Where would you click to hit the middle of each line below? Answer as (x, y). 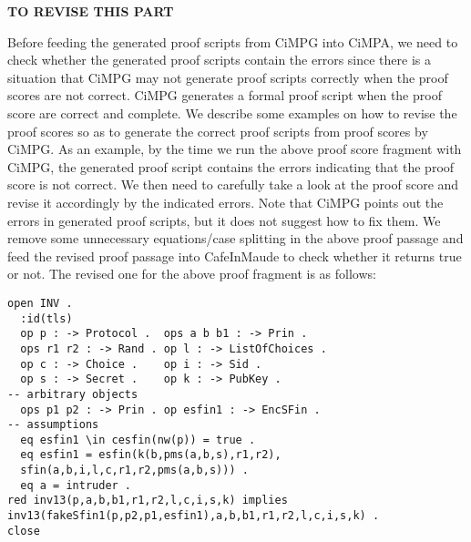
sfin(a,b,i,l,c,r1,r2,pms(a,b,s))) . (134, 470)
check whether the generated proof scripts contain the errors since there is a (219, 60)
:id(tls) (46, 318)
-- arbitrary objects (73, 394)
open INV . (40, 303)
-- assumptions (53, 425)
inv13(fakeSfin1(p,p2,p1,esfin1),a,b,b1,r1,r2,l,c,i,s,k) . (194, 516)
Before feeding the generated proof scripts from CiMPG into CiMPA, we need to (233, 41)
